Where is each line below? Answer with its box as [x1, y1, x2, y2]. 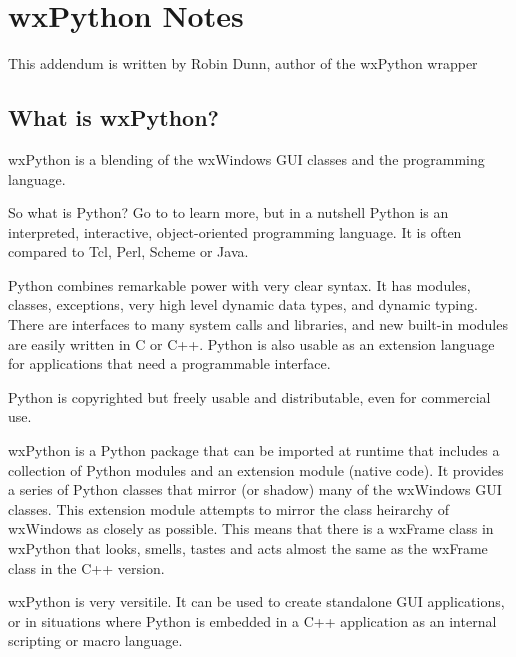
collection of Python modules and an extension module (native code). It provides [8, 459, 504, 480]
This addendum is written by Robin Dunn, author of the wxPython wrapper [8, 53, 478, 74]
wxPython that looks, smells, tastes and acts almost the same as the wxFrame [8, 538, 488, 559]
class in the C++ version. [8, 557, 165, 578]
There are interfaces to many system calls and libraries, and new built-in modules [8, 314, 508, 335]
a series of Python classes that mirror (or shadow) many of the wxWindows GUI [8, 479, 502, 500]
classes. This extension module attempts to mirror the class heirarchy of [8, 498, 449, 519]
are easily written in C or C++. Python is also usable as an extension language [8, 333, 495, 354]
